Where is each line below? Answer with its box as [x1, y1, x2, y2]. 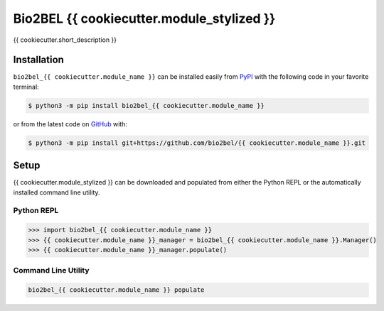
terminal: [13, 82, 39, 91]
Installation [13, 54, 64, 66]
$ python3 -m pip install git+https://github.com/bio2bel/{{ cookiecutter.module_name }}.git [28, 138, 366, 147]
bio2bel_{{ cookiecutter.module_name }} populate [28, 286, 205, 294]
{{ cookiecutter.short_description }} [13, 36, 117, 44]
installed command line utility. [13, 188, 100, 197]
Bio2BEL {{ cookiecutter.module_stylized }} [13, 11, 276, 26]
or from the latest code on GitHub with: [13, 119, 128, 128]
